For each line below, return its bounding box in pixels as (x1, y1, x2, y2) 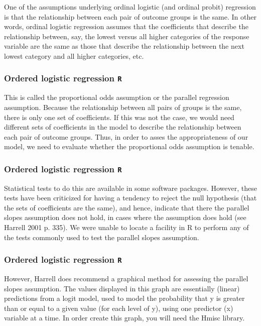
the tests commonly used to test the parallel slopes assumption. (4, 232, 199, 242)
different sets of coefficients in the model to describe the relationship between (4, 122, 241, 132)
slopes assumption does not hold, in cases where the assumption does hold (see (4, 212, 246, 223)
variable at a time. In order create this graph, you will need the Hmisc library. (4, 312, 245, 323)
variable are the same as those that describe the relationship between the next (4, 41, 244, 51)
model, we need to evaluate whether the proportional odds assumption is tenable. (4, 141, 254, 152)
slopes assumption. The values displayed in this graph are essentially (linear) (4, 283, 240, 293)
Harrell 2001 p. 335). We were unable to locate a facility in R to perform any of (4, 222, 249, 233)
